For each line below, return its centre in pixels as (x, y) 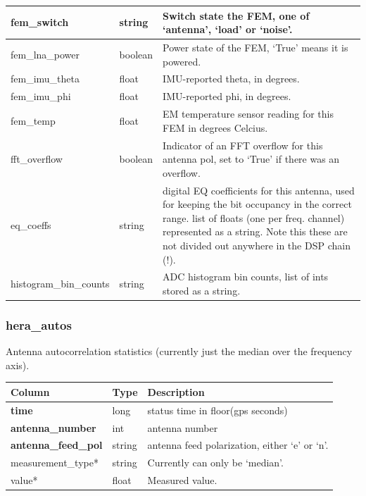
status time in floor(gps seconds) (217, 410)
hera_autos (39, 324)
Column (30, 391)
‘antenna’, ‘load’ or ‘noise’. (228, 29)
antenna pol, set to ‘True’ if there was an (251, 159)
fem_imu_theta (45, 79)
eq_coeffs (31, 224)
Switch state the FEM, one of (236, 15)
